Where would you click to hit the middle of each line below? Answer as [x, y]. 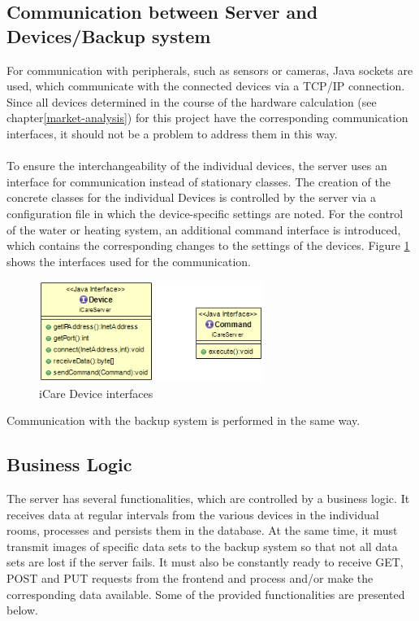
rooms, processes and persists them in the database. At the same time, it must [202, 530]
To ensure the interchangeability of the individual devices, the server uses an [197, 166]
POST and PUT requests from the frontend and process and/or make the [190, 578]
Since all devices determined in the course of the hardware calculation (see [192, 101]
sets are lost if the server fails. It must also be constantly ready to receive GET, [205, 562]
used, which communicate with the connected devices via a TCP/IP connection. [206, 86]
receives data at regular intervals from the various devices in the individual [193, 514]
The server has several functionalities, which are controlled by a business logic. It [208, 499]
